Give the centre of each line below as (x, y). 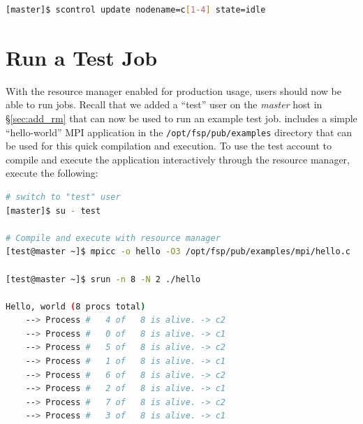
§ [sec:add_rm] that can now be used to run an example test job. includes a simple (181, 118)
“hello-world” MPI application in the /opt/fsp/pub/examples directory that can (179, 132)
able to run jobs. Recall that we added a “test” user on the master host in (164, 104)
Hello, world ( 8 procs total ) (76, 306)
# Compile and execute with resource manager (113, 238)
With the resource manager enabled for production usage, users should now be (173, 90)
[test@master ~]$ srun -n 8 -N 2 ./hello (103, 279)
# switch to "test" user (63, 197)
